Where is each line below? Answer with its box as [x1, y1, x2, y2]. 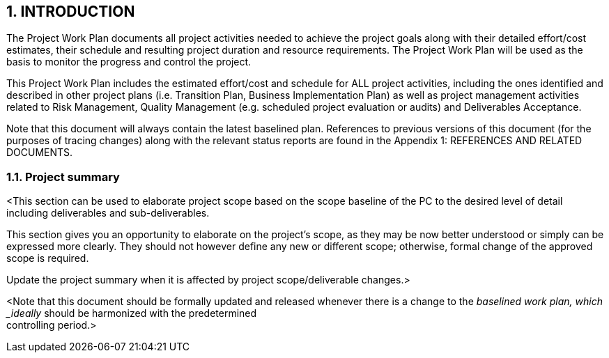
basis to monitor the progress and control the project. [6, 56, 252, 68]
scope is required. [6, 252, 89, 265]
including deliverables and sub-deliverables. [6, 207, 210, 219]
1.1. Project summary [6, 169, 120, 184]
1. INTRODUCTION [6, 3, 135, 20]
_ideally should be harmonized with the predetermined [6, 307, 257, 320]
